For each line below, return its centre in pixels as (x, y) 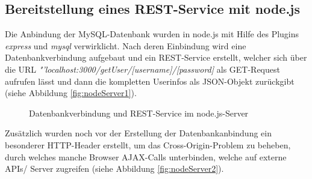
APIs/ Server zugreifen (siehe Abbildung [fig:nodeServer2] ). (114, 168)
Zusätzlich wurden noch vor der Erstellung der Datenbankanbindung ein (138, 133)
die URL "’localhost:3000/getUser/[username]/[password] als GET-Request (142, 69)
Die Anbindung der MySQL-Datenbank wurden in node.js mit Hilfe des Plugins (152, 34)
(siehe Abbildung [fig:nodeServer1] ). (71, 93)
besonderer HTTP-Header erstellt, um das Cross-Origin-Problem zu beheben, (148, 144)
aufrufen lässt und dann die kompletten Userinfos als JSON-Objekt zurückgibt (150, 81)
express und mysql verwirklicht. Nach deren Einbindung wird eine (126, 45)
